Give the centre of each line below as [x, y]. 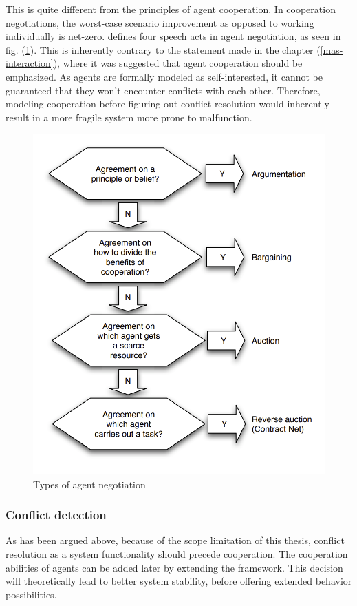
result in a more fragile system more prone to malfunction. [129, 117]
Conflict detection [56, 515]
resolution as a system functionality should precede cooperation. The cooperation [177, 554]
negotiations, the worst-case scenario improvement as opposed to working [160, 22]
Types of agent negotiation [89, 484]
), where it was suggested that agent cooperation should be [178, 63]
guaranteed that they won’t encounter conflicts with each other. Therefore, [163, 90]
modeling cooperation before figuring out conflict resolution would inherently [167, 104]
